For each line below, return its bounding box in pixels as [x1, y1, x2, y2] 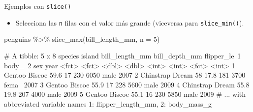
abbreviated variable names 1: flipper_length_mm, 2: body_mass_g [4, 98, 212, 109]
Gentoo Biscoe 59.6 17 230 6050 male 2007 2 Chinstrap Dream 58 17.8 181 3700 [4, 70, 246, 80]
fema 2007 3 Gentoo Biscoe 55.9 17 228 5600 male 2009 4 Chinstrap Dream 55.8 [4, 79, 250, 89]
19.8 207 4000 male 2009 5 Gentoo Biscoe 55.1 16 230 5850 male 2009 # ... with [4, 89, 246, 99]
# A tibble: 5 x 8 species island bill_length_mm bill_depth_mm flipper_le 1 [4, 50, 241, 60]
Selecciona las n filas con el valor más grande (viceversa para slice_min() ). [15, 17, 244, 28]
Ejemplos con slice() [4, 1, 71, 11]
